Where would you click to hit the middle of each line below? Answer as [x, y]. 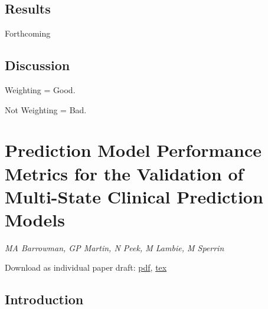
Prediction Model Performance [133, 150]
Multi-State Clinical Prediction [134, 196]
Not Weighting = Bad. [46, 109]
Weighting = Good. [40, 90]
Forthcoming [28, 33]
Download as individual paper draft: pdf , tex [86, 267]
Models [35, 219]
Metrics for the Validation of [124, 173]
